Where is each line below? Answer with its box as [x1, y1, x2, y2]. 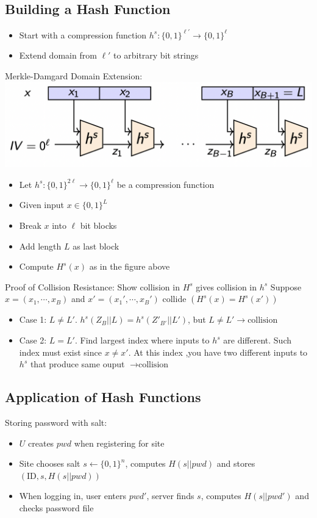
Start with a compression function [19, 28, 147, 41]
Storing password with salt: [5, 416, 107, 428]
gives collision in [196, 280, 257, 293]
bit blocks [80, 219, 117, 232]
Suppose [270, 280, 302, 293]
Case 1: [19, 313, 47, 326]
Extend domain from [19, 49, 97, 62]
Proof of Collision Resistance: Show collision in [5, 280, 180, 293]
